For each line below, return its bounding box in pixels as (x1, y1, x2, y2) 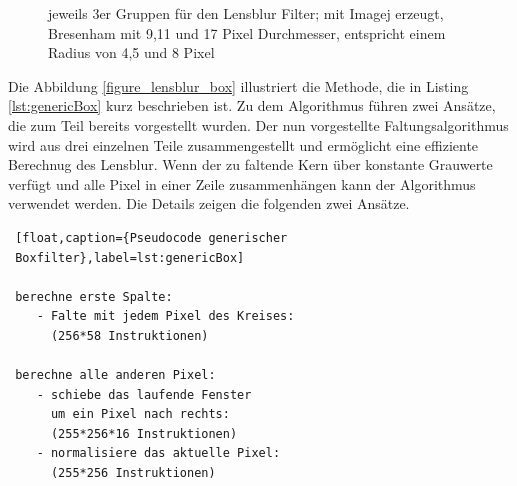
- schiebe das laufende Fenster (36, 387, 252, 402)
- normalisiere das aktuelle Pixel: (36, 446, 281, 461)
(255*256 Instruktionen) (50, 466, 216, 481)
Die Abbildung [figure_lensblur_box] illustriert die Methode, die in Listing (8, 75, 469, 96)
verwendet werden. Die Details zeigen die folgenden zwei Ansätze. (8, 193, 410, 214)
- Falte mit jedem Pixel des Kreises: (36, 309, 295, 324)
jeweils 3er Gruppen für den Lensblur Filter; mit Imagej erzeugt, (48, 3, 444, 23)
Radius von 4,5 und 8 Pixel (48, 42, 215, 63)
